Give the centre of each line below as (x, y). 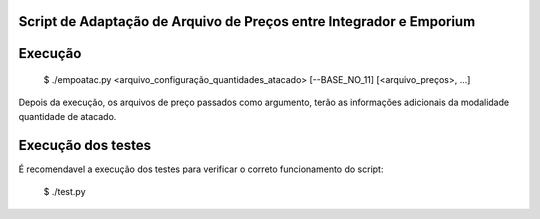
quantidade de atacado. (67, 116)
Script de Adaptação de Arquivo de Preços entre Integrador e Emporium (247, 21)
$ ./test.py (64, 192)
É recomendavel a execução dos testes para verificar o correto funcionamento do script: (201, 169)
